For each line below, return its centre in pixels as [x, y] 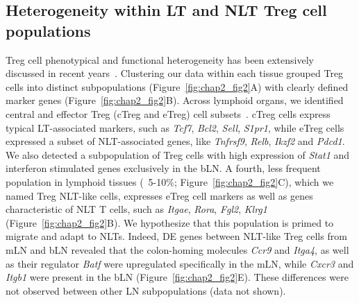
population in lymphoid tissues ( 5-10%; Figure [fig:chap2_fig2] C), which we [170, 181]
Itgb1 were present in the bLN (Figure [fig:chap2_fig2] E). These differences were [177, 277]
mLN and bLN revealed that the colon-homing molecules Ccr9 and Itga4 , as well [177, 249]
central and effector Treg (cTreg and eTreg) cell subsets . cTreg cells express [168, 113]
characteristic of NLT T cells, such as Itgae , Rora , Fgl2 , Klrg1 [136, 209]
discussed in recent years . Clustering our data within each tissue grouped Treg [175, 73]
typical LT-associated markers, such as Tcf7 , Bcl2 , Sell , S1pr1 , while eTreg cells [175, 127]
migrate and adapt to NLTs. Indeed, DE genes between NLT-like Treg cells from [176, 236]
